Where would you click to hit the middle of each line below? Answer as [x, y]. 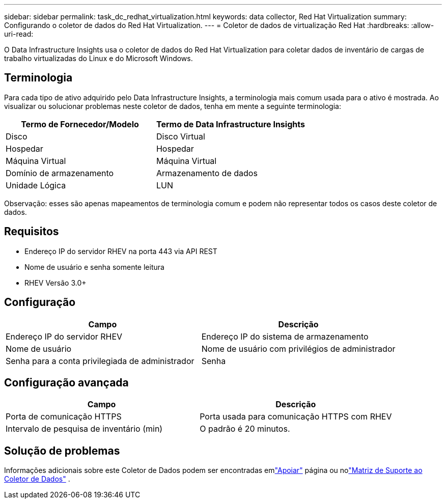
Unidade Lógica [36, 185]
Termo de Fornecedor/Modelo [80, 124]
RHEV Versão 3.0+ [55, 283]
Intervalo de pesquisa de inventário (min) [84, 429]
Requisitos [32, 232]
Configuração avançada [66, 382]
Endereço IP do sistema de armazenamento [285, 336]
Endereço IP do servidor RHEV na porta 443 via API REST [121, 251]
